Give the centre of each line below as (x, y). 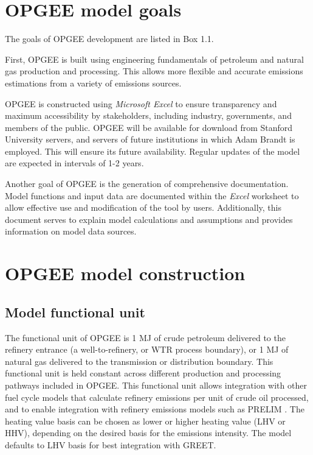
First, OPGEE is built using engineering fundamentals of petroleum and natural (154, 59)
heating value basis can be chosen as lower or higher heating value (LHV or (145, 421)
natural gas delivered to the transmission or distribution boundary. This (139, 361)
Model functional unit (75, 312)
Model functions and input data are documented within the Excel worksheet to (152, 195)
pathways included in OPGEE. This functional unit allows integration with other (156, 385)
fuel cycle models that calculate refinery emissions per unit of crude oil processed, (157, 397)
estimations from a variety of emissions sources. (93, 83)
